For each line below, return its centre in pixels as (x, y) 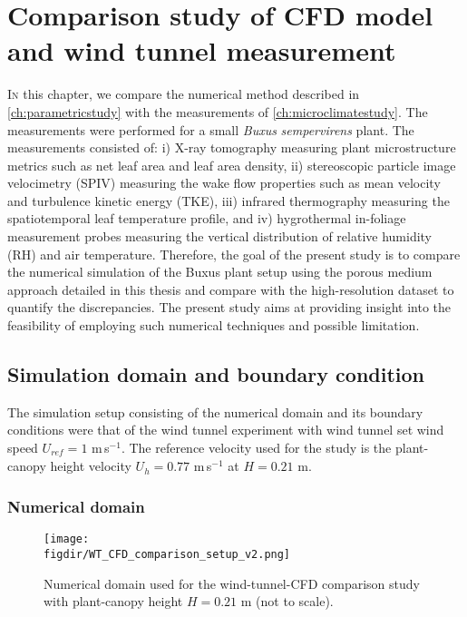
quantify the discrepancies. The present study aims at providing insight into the (229, 307)
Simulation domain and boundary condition (216, 374)
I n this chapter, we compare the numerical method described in (184, 94)
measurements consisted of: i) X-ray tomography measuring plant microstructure (232, 147)
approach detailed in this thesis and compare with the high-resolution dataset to (231, 289)
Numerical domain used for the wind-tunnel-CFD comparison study (232, 583)
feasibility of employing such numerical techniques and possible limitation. (214, 325)
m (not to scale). (287, 601)
